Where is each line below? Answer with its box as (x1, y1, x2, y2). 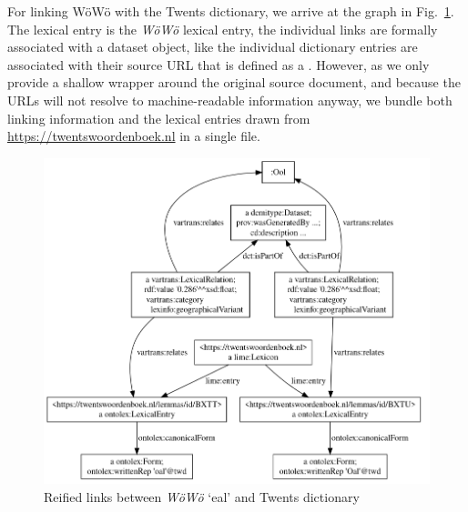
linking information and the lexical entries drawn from (7, 108, 310, 127)
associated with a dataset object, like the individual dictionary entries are (7, 37, 418, 56)
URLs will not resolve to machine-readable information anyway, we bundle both (7, 90, 453, 109)
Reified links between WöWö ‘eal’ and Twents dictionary (44, 487, 360, 506)
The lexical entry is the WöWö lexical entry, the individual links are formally (7, 19, 438, 38)
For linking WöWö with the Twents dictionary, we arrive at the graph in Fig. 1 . (7, 2, 454, 20)
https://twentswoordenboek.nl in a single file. (7, 126, 260, 146)
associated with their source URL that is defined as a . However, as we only (7, 55, 430, 74)
